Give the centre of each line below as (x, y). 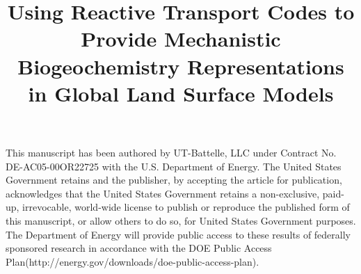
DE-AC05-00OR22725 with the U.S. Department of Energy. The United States (174, 166)
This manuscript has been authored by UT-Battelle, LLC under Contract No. (171, 152)
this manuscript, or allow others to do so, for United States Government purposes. (181, 220)
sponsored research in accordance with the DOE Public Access (139, 248)
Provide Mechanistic (181, 39)
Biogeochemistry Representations (181, 66)
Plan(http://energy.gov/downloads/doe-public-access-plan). (133, 261)
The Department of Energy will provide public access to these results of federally (178, 234)
